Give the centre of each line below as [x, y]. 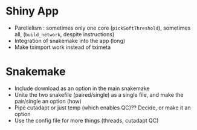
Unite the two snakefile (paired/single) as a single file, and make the [99, 94]
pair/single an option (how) [48, 101]
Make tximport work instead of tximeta [63, 47]
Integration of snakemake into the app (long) [70, 41]
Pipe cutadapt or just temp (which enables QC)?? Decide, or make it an [102, 108]
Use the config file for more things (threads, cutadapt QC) [86, 120]
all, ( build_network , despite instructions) [64, 34]
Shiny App [32, 11]
